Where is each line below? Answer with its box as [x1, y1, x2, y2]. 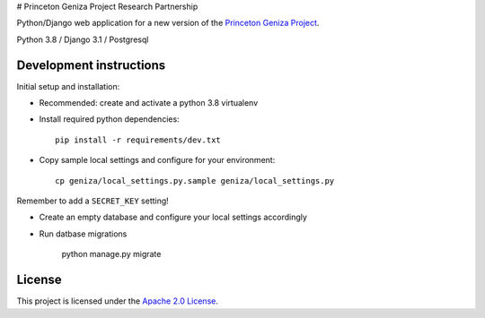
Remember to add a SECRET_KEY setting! [16, 195, 170, 206]
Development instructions [16, 57, 166, 73]
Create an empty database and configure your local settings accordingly [39, 211, 307, 223]
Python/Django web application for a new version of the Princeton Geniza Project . [16, 18, 320, 29]
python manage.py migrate [61, 249, 162, 260]
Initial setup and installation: [16, 81, 120, 91]
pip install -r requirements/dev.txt [55, 134, 222, 145]
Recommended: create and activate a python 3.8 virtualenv [39, 98, 259, 108]
